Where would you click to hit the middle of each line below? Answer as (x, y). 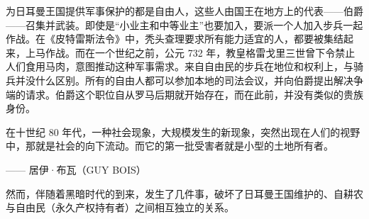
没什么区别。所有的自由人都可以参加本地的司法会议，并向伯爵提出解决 (189, 80)
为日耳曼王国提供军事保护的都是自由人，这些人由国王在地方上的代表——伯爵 (184, 11)
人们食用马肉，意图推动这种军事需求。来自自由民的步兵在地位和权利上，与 (180, 66)
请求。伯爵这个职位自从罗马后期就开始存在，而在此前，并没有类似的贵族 (194, 94)
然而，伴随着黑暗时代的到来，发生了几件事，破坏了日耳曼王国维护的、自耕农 (184, 193)
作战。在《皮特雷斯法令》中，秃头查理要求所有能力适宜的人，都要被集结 (175, 39)
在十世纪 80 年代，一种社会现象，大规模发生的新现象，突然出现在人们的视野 (183, 131)
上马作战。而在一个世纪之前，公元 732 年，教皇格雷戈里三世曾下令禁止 (190, 52)
